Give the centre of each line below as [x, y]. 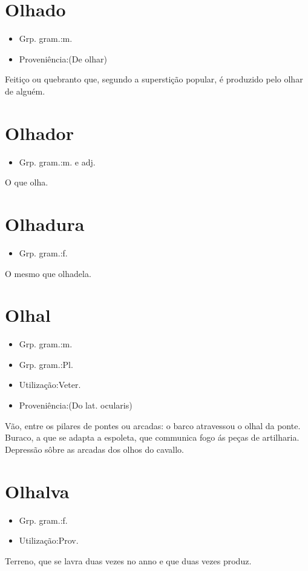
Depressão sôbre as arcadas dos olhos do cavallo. [94, 449]
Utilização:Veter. [50, 385]
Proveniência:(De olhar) [63, 58]
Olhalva [37, 491]
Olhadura [45, 224]
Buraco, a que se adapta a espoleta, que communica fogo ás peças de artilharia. [152, 437]
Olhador [39, 132]
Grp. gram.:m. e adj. [57, 162]
